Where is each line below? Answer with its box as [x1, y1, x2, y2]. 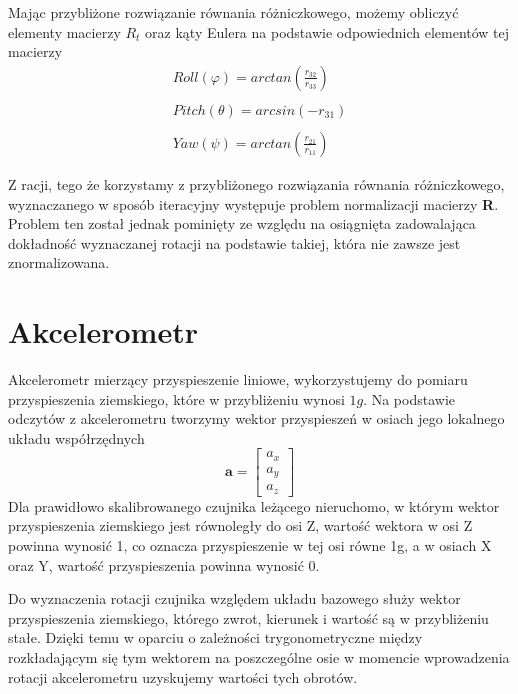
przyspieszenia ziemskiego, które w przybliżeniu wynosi [8, 388, 345, 409]
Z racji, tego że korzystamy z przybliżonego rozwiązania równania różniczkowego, [8, 173, 505, 194]
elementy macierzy [8, 21, 121, 42]
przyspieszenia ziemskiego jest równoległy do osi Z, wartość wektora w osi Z [8, 515, 473, 536]
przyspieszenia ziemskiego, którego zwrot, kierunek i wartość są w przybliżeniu [8, 607, 489, 628]
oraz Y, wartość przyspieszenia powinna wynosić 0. [8, 554, 320, 575]
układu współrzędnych [8, 427, 145, 448]
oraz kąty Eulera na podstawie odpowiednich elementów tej [145, 21, 510, 42]
